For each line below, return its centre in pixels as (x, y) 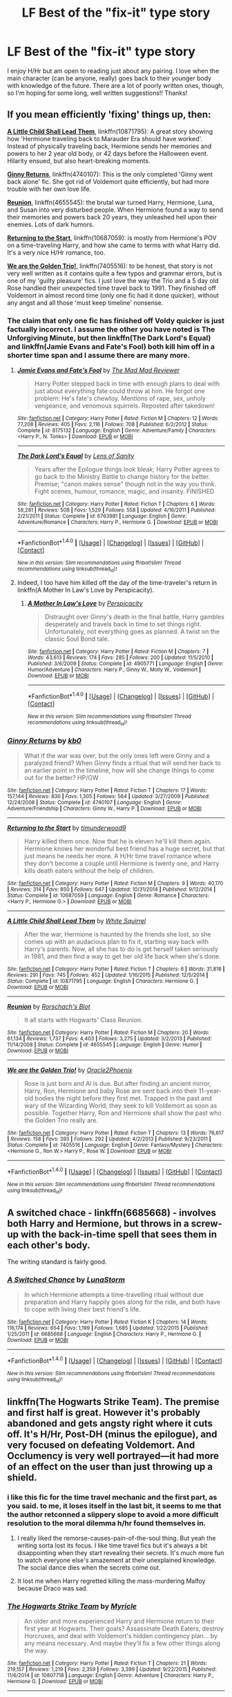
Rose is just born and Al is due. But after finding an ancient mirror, (118, 1084)
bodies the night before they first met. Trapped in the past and (123, 1098)
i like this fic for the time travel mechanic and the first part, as (112, 1497)
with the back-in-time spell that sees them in (119, 1234)
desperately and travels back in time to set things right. (123, 624)
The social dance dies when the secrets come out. (89, 1568)
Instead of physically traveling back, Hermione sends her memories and (109, 146)
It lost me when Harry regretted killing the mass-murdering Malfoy (111, 1581)
